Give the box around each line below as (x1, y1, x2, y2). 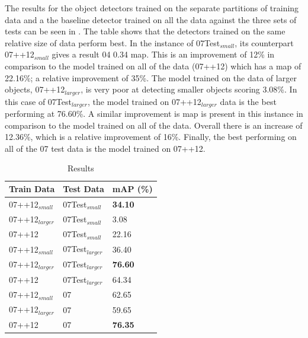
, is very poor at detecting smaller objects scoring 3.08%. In (81, 83, 297, 95)
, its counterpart (235, 36, 294, 49)
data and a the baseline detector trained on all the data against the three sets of (5, 13, 297, 25)
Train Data (9, 183, 55, 195)
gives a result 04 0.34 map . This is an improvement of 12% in (52, 48, 275, 60)
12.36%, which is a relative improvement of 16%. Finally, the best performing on (5, 130, 297, 143)
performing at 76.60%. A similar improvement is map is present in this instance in (5, 107, 303, 120)
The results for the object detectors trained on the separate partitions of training (5, 2, 299, 14)
